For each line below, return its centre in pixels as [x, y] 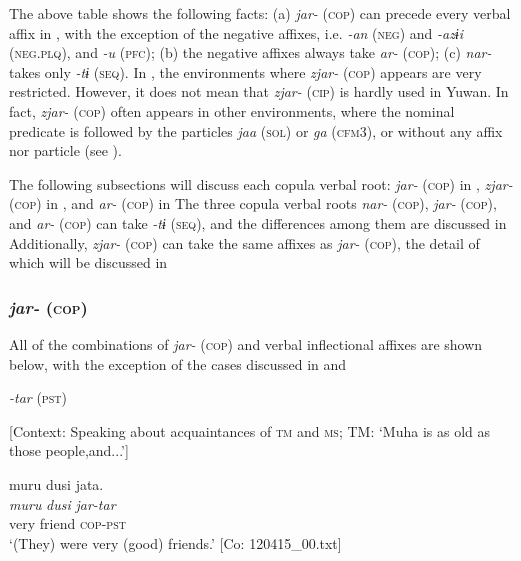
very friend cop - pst [67, 523]
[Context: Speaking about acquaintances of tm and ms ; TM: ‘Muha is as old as [250, 430]
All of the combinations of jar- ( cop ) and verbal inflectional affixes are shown [246, 343]
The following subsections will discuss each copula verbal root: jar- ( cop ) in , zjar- [261, 183]
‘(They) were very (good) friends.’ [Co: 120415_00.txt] [175, 542]
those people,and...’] [69, 450]
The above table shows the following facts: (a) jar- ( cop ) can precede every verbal [260, 13]
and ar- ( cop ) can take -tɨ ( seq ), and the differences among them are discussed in [258, 222]
